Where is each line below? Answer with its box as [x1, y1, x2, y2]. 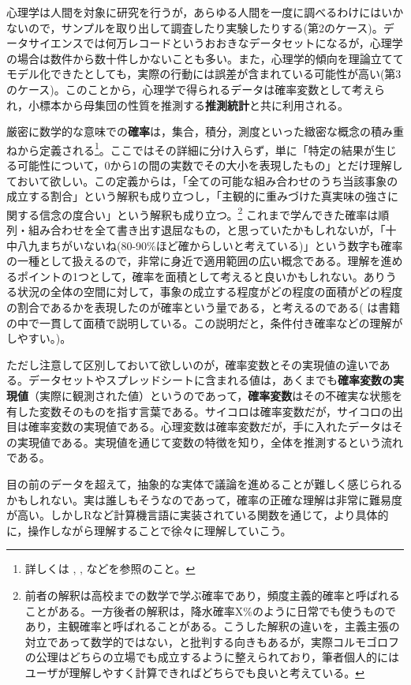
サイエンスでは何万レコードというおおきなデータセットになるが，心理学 [28, 35, 403, 51]
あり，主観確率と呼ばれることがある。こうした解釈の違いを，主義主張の [24, 618, 400, 634]
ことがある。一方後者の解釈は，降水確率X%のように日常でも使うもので [24, 602, 396, 619]
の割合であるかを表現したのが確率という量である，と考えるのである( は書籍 [6, 299, 401, 315]
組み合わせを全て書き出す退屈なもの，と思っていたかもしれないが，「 [28, 222, 386, 238]
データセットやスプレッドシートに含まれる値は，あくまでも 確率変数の [28, 372, 393, 388]
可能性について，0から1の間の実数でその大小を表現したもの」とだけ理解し [17, 157, 403, 173]
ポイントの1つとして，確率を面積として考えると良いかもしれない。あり [17, 268, 386, 284]
